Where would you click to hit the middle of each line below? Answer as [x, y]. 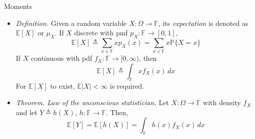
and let [26, 112]
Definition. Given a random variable [71, 23]
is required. [127, 85]
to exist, [62, 85]
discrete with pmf [101, 33]
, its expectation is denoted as [203, 23]
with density [222, 102]
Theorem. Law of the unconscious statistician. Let [92, 102]
